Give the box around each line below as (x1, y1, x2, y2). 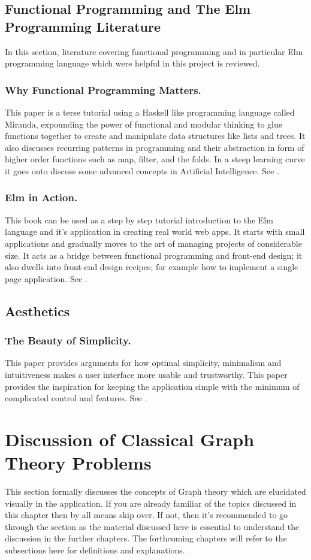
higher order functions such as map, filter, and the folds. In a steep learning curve (5, 153, 305, 165)
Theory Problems (5, 450, 152, 475)
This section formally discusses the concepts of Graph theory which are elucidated (5, 485, 306, 498)
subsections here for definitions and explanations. (5, 544, 185, 556)
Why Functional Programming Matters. (5, 82, 201, 97)
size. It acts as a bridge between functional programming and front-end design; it (5, 249, 303, 261)
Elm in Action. (5, 190, 78, 205)
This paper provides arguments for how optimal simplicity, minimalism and (5, 356, 282, 369)
